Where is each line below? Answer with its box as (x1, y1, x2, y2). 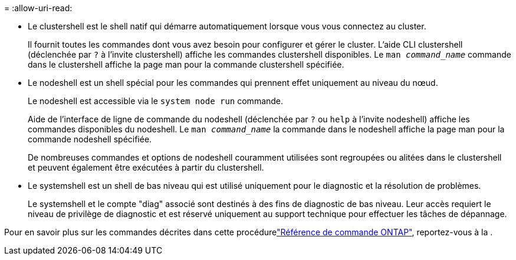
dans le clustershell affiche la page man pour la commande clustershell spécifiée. (28, 59, 344, 69)
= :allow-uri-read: (4, 3, 73, 13)
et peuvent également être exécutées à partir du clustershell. (28, 162, 264, 172)
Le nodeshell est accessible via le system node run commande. (28, 96, 284, 106)
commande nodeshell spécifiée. (28, 134, 152, 144)
